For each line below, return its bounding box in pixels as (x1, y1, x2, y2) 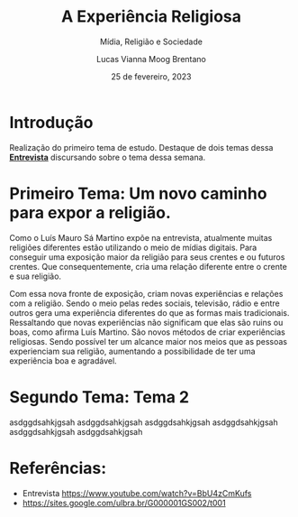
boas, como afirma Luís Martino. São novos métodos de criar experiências (9, 327, 285, 337)
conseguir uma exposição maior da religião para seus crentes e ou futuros (9, 251, 285, 263)
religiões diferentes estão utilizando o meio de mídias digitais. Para (9, 242, 257, 253)
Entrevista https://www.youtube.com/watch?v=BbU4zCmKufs (22, 487, 252, 498)
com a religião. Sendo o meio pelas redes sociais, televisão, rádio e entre (9, 298, 281, 309)
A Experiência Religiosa (61, 6, 241, 27)
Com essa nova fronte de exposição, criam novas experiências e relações (9, 288, 284, 299)
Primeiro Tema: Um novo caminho (9, 183, 267, 204)
